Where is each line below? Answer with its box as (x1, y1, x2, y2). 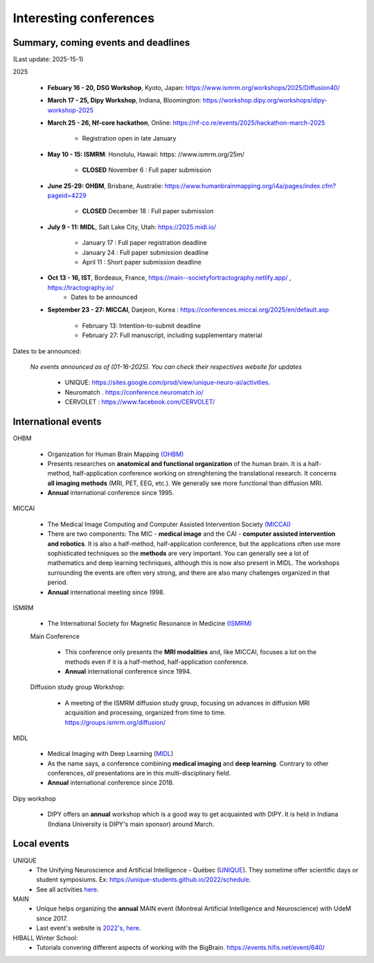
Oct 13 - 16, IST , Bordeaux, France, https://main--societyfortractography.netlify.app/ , (47, 273, 292, 282)
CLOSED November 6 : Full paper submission (82, 166, 211, 174)
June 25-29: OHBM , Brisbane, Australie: (47, 181, 163, 190)
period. (47, 578, 69, 586)
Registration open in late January (82, 134, 177, 143)
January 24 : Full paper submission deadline (82, 248, 209, 256)
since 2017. (36, 914, 69, 922)
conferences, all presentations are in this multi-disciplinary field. (47, 769, 231, 777)
